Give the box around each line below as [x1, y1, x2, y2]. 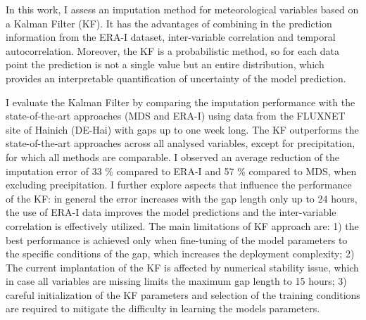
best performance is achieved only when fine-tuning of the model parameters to [6, 232, 348, 247]
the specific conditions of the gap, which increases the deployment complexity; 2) [6, 246, 355, 261]
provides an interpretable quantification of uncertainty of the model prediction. [6, 70, 346, 85]
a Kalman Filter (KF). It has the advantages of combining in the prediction [6, 15, 332, 30]
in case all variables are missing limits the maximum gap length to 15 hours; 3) [6, 274, 347, 288]
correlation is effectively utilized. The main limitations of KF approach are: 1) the [6, 218, 359, 233]
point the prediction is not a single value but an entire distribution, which [6, 57, 324, 72]
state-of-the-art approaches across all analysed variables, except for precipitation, [6, 136, 355, 151]
